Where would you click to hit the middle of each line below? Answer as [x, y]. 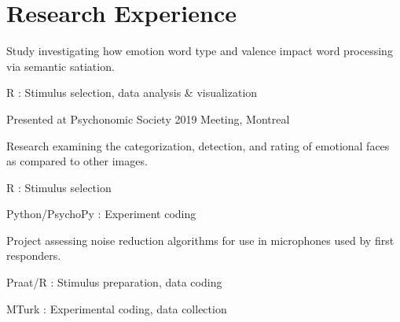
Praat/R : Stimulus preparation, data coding [114, 282]
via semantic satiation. [61, 66]
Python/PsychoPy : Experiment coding [101, 214]
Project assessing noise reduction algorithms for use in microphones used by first [200, 240]
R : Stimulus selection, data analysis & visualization [132, 93]
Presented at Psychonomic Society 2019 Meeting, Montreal [148, 118]
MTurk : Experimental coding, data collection [117, 308]
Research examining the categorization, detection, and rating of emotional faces [198, 145]
